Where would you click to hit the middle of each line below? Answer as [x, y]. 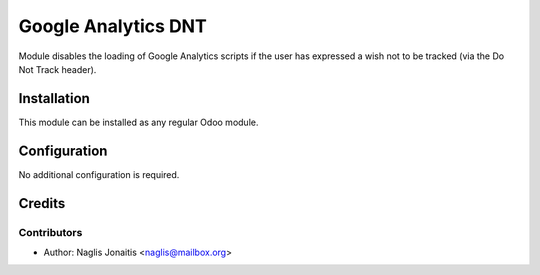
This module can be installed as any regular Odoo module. [138, 122]
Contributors [50, 232]
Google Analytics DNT [112, 26]
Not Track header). [57, 69]
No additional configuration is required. [99, 174]
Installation [54, 98]
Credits [42, 203]
